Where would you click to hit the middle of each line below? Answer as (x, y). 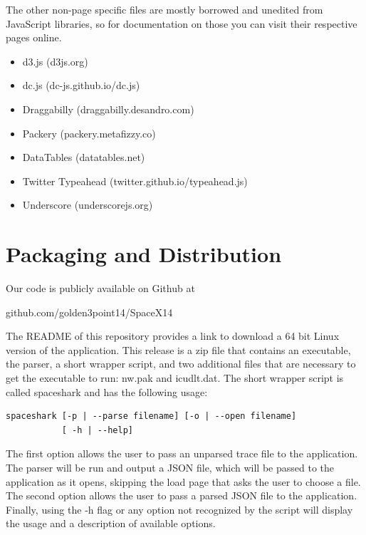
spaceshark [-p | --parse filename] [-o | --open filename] (151, 416)
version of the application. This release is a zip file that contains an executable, (178, 349)
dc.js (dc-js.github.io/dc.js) (81, 85)
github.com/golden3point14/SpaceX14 (89, 312)
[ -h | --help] (97, 430)
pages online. (34, 37)
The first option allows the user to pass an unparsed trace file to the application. (182, 453)
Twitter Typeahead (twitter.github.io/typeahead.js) (135, 181)
